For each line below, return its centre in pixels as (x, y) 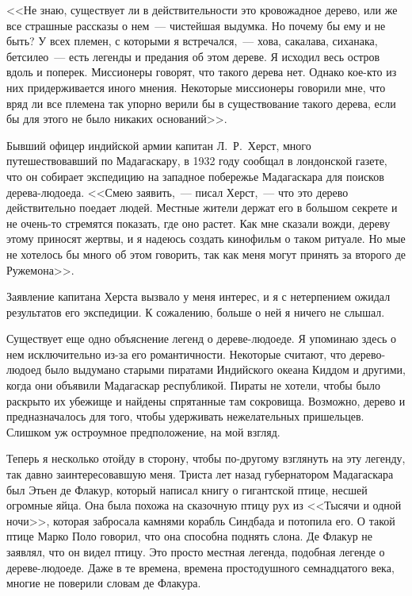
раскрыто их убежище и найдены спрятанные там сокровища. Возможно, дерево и (206, 400)
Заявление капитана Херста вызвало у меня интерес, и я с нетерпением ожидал (198, 296)
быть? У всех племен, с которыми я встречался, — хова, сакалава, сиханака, (192, 41)
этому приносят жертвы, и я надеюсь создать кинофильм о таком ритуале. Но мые (206, 238)
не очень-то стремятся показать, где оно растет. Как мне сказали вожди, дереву (198, 223)
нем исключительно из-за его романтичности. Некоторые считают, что (176, 354)
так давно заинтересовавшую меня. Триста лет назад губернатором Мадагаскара (200, 474)
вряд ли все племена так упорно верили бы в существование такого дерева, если (201, 103)
